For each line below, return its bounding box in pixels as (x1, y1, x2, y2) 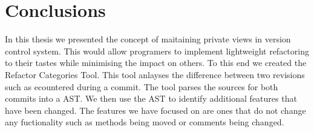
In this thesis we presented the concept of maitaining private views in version (5, 33, 291, 45)
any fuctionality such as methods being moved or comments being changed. (5, 116, 284, 128)
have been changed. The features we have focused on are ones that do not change (5, 104, 306, 116)
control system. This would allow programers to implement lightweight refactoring (5, 44, 309, 57)
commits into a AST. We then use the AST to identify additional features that (5, 92, 297, 105)
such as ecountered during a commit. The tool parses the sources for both (5, 80, 278, 93)
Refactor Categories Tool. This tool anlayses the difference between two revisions (5, 68, 305, 81)
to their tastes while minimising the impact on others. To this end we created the (5, 56, 307, 69)
